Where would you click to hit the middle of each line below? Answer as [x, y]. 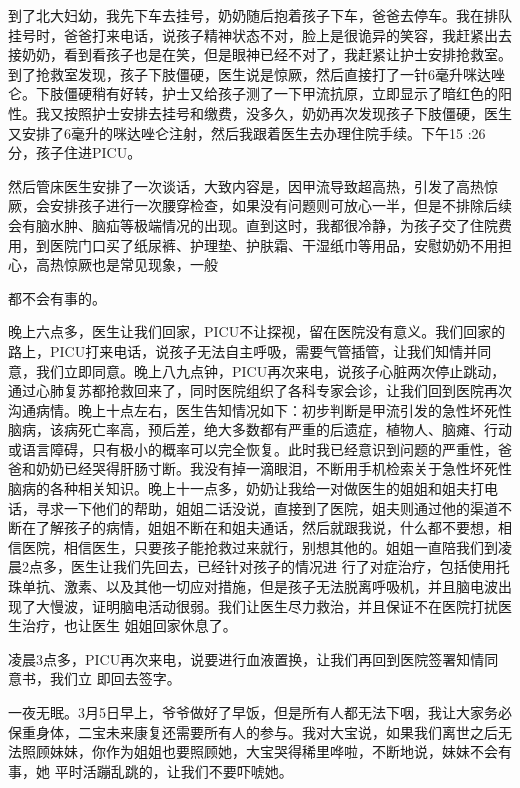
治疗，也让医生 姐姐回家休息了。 [129, 625]
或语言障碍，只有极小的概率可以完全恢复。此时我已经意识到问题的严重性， [253, 448]
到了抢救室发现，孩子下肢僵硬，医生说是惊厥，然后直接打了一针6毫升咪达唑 [256, 73]
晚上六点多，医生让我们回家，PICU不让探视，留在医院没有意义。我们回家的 [257, 331]
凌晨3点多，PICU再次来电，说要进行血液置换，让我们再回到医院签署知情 [246, 658]
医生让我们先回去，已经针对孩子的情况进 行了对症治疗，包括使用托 [290, 566]
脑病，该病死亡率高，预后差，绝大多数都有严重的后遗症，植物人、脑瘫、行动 [260, 429]
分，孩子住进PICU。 [75, 152]
